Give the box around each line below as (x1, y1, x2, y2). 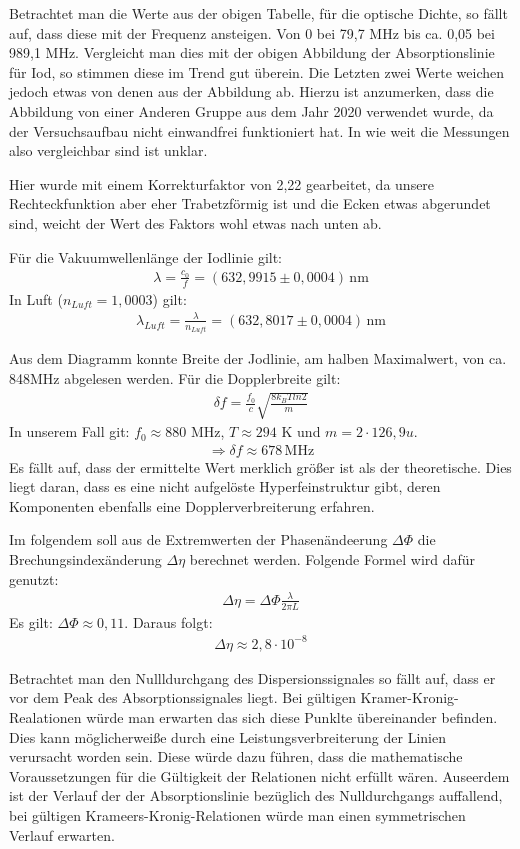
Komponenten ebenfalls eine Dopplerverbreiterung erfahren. (9, 495, 375, 516)
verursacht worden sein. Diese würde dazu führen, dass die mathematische (9, 746, 463, 767)
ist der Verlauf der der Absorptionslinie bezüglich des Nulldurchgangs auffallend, (9, 785, 503, 806)
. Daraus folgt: (124, 611, 213, 632)
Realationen (9, 706, 82, 727)
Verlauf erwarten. (9, 824, 115, 845)
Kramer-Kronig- (360, 687, 459, 708)
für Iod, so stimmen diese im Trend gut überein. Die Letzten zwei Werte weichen (9, 61, 504, 82)
